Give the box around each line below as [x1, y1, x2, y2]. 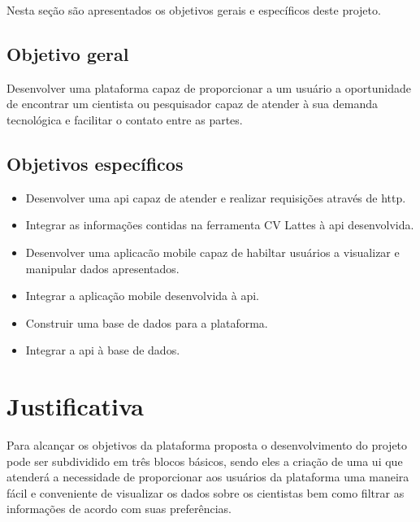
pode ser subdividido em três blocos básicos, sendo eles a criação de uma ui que [6, 452, 403, 469]
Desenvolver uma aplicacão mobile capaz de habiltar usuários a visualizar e [25, 243, 400, 260]
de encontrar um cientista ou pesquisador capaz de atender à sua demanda [6, 95, 379, 112]
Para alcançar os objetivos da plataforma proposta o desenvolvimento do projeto [6, 437, 408, 454]
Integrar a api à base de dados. [25, 341, 180, 359]
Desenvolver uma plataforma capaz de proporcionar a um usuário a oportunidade [6, 79, 412, 96]
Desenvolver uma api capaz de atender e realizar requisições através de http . [25, 189, 406, 206]
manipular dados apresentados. [25, 259, 180, 276]
